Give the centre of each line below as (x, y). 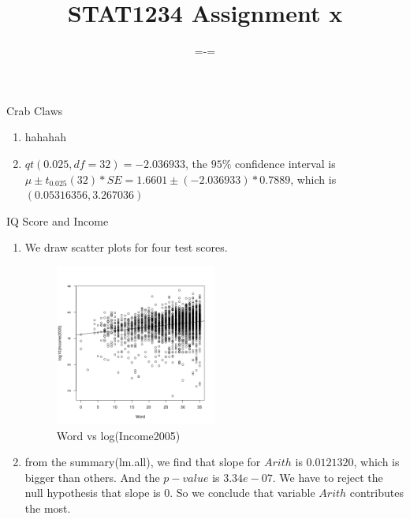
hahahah (45, 137)
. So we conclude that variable (242, 493)
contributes (376, 493)
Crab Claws (35, 110)
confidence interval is (285, 163)
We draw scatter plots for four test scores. (126, 247)
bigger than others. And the (92, 477)
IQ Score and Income (58, 220)
